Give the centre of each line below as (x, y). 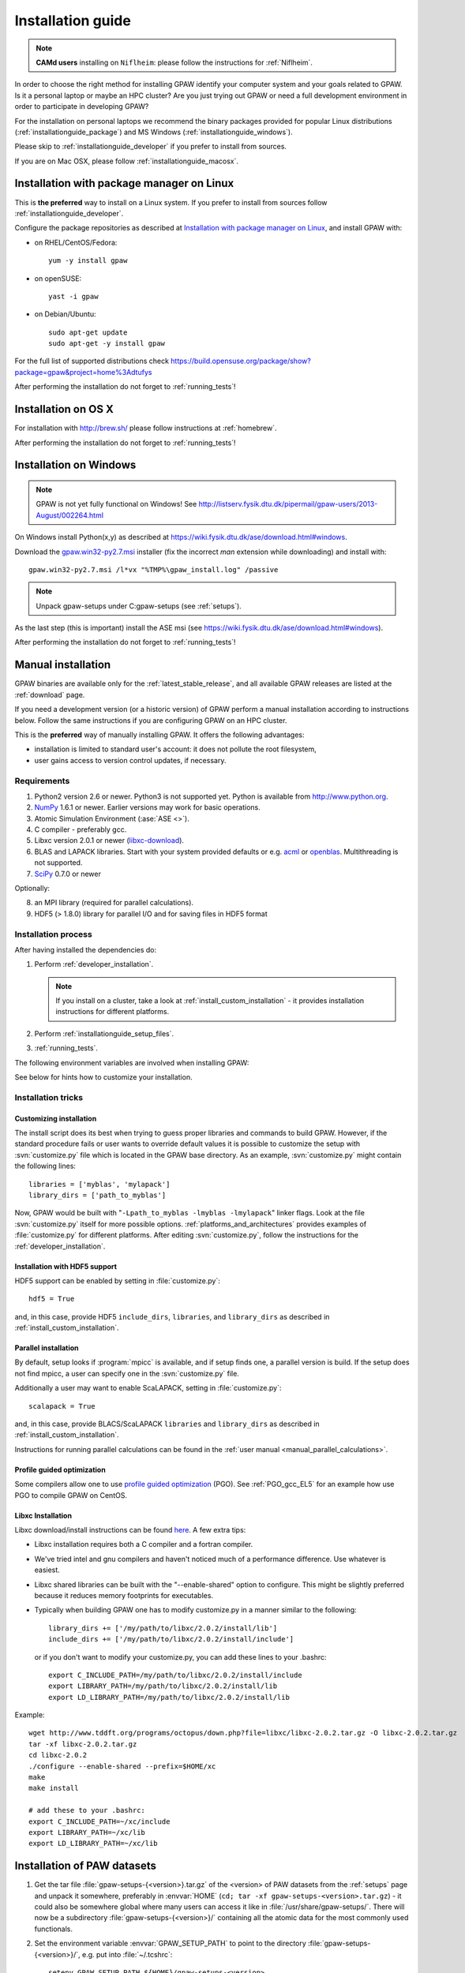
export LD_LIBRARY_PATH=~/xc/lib (93, 1844)
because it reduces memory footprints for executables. (124, 1595)
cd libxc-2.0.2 (58, 1755)
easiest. (47, 1570)
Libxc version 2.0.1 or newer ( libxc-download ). (109, 840)
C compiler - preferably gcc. (81, 829)
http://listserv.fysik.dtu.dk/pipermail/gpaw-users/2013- (288, 504)
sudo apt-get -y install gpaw (107, 344)
